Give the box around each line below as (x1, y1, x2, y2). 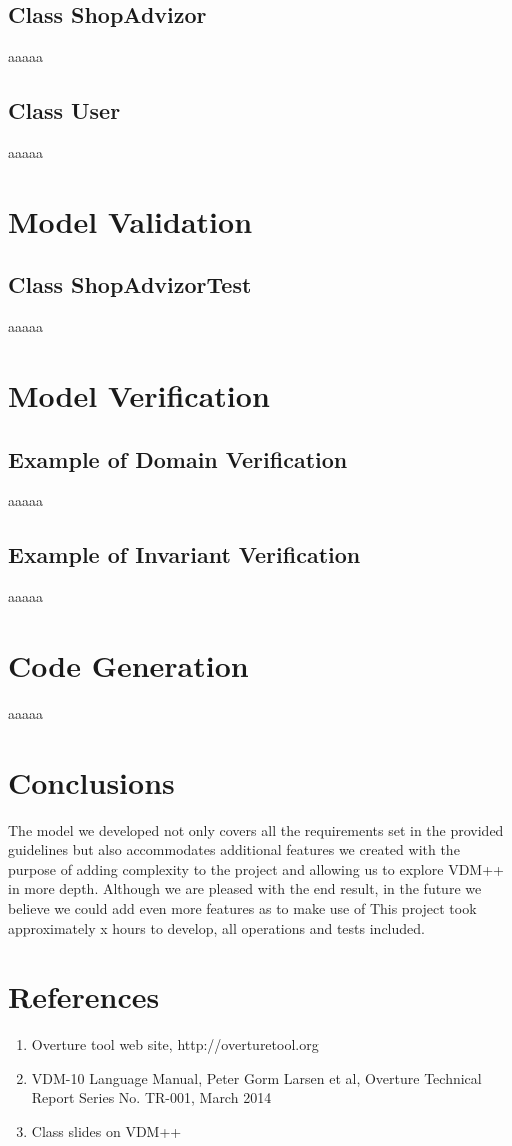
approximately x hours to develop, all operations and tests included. (8, 917, 425, 938)
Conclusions (8, 761, 175, 802)
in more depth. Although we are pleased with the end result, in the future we (8, 878, 482, 899)
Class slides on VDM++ (31, 1121, 182, 1142)
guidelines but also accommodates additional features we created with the (8, 839, 460, 860)
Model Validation (8, 200, 253, 241)
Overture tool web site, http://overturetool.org (31, 1034, 319, 1055)
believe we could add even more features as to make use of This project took (8, 897, 477, 918)
